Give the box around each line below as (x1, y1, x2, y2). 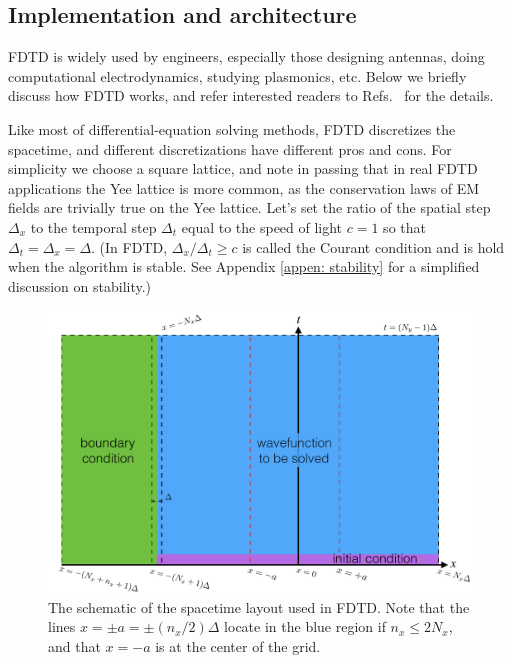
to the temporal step (30, 216, 157, 237)
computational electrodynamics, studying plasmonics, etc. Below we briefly (8, 65, 467, 86)
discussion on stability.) (8, 275, 152, 296)
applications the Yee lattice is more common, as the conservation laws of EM (8, 177, 480, 198)
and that (48, 635, 101, 656)
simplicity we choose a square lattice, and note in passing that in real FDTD (8, 158, 478, 179)
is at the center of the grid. (155, 635, 321, 656)
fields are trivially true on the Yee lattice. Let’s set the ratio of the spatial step (8, 197, 491, 218)
